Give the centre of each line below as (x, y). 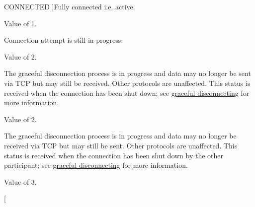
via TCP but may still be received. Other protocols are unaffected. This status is (127, 83)
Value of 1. (20, 23)
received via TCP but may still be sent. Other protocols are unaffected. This (121, 145)
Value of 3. (20, 181)
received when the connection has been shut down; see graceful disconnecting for (127, 93)
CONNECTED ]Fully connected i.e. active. (70, 6)
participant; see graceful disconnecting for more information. (96, 165)
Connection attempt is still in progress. (64, 40)
